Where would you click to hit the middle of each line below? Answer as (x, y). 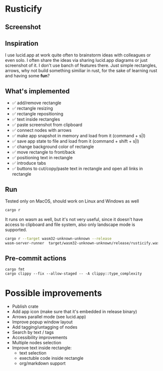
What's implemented (37, 91)
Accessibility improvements (40, 337)
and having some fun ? (27, 76)
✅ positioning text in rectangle (42, 158)
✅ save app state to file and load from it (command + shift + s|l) (75, 141)
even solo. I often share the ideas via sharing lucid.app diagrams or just (76, 60)
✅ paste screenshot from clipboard (47, 125)
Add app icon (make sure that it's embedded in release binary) (74, 312)
